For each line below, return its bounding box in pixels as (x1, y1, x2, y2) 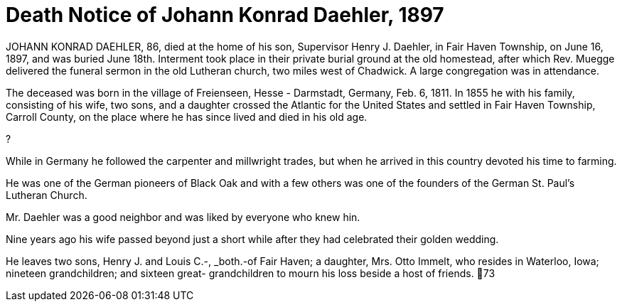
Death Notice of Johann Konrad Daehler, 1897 (6, 3, 444, 27)
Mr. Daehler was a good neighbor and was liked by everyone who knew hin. (6, 210, 360, 223)
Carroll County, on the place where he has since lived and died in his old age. (6, 110, 368, 123)
